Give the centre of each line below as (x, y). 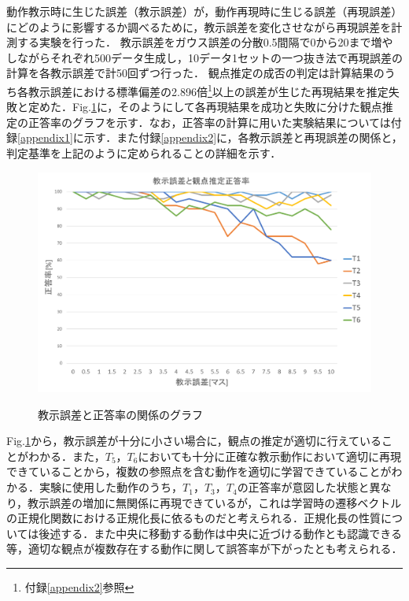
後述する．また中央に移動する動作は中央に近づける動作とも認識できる (221, 533)
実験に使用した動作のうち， (111, 487)
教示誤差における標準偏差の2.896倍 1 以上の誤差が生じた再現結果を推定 (208, 90)
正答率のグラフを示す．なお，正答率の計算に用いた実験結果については (209, 122)
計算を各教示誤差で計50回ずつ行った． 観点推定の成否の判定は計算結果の (195, 73)
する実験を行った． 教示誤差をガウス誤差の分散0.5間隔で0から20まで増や (205, 42)
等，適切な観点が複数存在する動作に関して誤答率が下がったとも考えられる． (204, 549)
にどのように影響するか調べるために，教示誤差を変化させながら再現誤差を (199, 26)
